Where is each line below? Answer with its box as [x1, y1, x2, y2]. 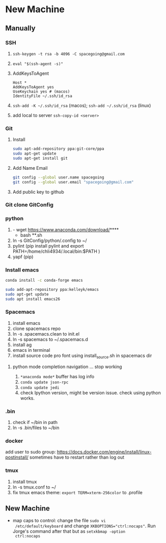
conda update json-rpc [20, 380, 69, 385]
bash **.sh [20, 232, 42, 238]
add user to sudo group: [5, 449, 56, 455]
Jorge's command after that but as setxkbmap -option [12, 528, 126, 534]
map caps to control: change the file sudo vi [12, 518, 106, 524]
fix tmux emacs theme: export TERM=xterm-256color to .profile [12, 489, 143, 495]
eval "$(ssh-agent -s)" [12, 61, 64, 67]
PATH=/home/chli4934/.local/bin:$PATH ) [12, 248, 100, 254]
